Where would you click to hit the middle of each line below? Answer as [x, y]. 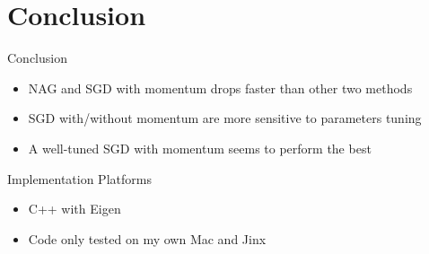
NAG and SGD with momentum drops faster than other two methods [220, 88]
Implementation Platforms [79, 178]
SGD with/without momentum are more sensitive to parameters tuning [225, 118]
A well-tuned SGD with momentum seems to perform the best [200, 148]
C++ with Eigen [74, 209]
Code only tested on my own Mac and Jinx [147, 238]
